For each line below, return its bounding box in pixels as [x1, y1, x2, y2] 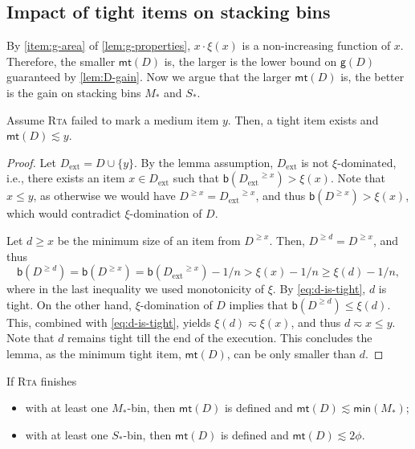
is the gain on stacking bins [6, 84, 141, 100]
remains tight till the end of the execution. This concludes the [67, 329, 372, 346]
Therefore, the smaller [6, 52, 116, 69]
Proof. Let [6, 153, 56, 170]
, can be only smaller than [226, 345, 356, 361]
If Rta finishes [6, 372, 77, 389]
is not [301, 153, 329, 170]
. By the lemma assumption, [134, 153, 274, 170]
